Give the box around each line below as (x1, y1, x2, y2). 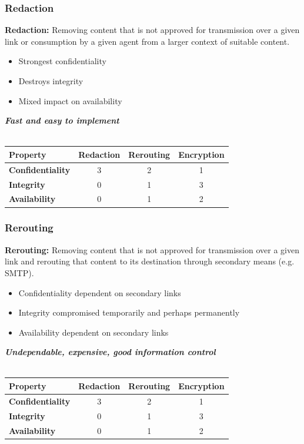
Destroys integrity (18, 75, 83, 87)
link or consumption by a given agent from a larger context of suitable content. (5, 35, 290, 47)
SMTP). (5, 266, 34, 279)
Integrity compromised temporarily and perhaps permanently (18, 306, 240, 319)
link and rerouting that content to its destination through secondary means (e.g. (5, 255, 295, 267)
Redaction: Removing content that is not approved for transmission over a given (5, 24, 300, 36)
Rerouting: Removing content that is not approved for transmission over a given (5, 243, 299, 256)
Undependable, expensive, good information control (5, 346, 216, 358)
